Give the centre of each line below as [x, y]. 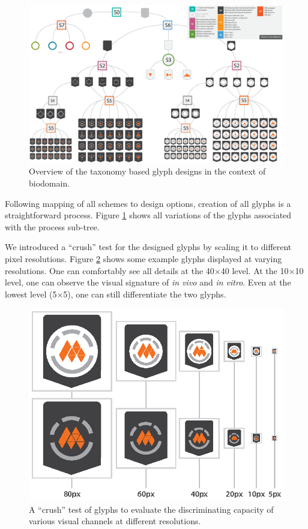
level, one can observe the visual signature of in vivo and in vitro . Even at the [148, 282]
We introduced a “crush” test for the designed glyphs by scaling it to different [148, 247]
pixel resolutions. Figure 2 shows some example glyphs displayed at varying [143, 258]
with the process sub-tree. [52, 226]
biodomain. [50, 183]
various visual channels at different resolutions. [115, 521]
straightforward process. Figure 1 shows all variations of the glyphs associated [148, 215]
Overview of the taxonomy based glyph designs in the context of [147, 171]
